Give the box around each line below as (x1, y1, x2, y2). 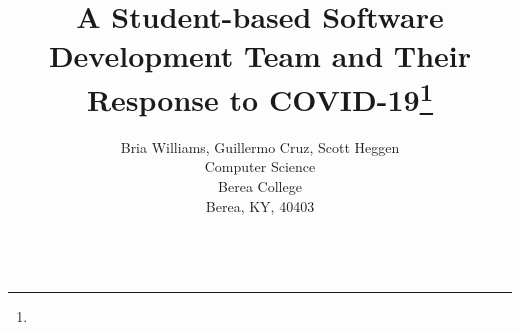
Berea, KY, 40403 (205, 195, 315, 216)
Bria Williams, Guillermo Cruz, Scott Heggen (120, 136, 400, 157)
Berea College (218, 176, 302, 197)
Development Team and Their (48, 35, 472, 76)
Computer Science (204, 156, 316, 177)
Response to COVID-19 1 (86, 74, 434, 119)
